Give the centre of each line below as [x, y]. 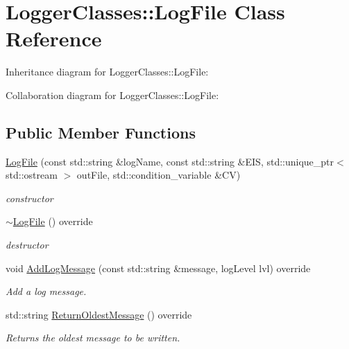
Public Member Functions [101, 132]
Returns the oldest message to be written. [93, 338]
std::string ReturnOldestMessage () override [99, 314]
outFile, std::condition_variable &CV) [159, 175]
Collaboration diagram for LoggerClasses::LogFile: [112, 95]
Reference [54, 38]
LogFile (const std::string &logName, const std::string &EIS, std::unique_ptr [170, 161]
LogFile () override [53, 221]
